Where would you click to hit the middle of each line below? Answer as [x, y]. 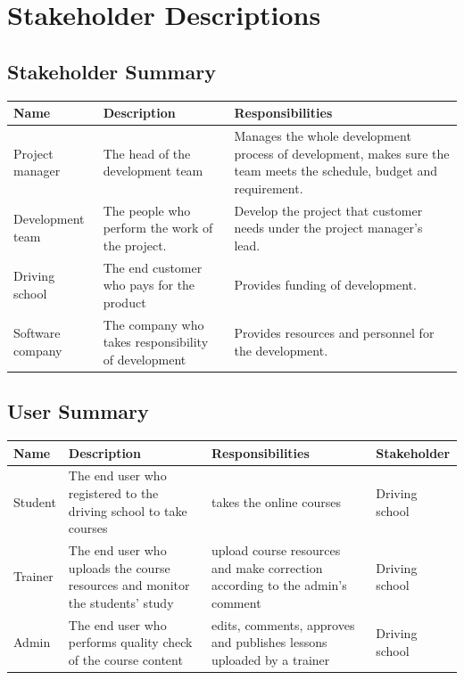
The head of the [147, 153]
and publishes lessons [269, 642]
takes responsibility [156, 342]
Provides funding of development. [325, 285]
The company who [153, 324]
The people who [147, 210]
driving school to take [128, 510]
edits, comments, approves [283, 624]
